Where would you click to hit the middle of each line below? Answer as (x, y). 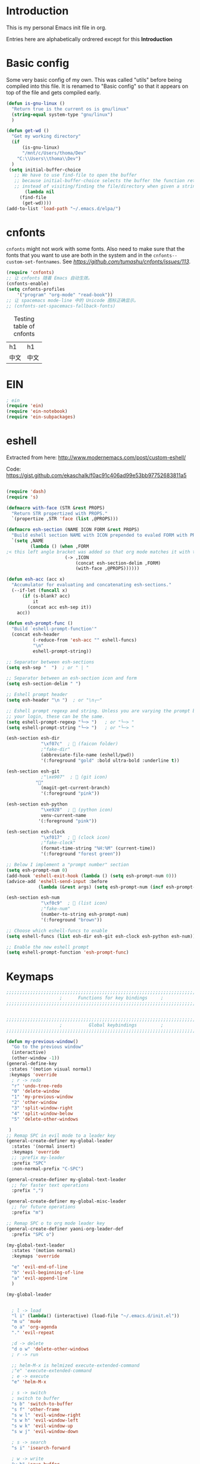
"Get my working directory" (46, 136)
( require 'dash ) (26, 491)
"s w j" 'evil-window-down (45, 1432)
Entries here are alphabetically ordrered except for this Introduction (89, 39)
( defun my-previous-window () (42, 1041)
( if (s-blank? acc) (46, 596)
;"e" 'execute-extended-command (52, 1371)
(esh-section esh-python (37, 804)
